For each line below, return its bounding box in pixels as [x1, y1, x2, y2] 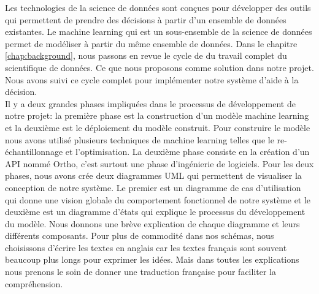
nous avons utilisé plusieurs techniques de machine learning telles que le [5, 133, 274, 146]
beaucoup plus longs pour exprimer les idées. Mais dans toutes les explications [5, 253, 299, 266]
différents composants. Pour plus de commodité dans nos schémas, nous [5, 229, 274, 242]
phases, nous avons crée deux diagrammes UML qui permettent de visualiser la [5, 169, 302, 182]
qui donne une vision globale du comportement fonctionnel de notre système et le [5, 193, 311, 206]
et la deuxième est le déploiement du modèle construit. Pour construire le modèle [5, 121, 310, 134]
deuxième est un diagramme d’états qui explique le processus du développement [5, 205, 306, 218]
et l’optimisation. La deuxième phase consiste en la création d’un [65, 145, 310, 158]
